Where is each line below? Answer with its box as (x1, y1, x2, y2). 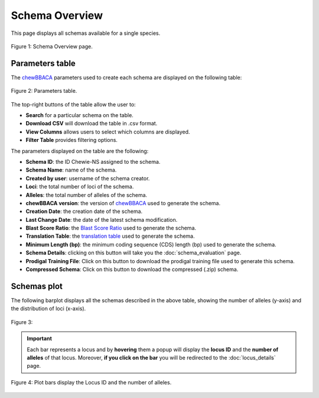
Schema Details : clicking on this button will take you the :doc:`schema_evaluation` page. (25, 249, 242, 257)
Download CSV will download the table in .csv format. (25, 120, 158, 127)
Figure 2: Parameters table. (11, 88, 77, 95)
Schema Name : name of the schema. (25, 166, 117, 174)
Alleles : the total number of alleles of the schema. (25, 191, 148, 198)
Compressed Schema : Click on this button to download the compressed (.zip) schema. (25, 266, 239, 273)
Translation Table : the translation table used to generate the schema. (25, 232, 195, 240)
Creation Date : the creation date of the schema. (25, 208, 143, 215)
